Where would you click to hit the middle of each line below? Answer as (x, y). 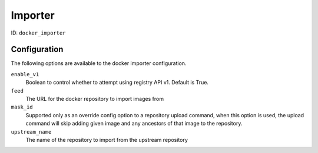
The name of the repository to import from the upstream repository (107, 140)
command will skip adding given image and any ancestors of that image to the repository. (134, 124)
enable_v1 (25, 74)
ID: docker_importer (38, 33)
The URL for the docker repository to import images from (95, 99)
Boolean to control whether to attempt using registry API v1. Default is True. (117, 83)
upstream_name (31, 132)
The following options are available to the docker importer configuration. (99, 63)
